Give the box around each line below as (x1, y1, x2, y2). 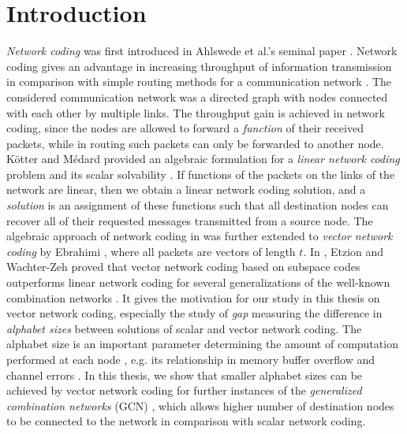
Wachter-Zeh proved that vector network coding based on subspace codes (6, 258, 360, 275)
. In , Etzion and (303, 243, 384, 259)
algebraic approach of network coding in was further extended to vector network (6, 228, 393, 244)
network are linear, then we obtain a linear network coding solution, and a (6, 181, 366, 198)
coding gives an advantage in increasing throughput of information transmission (6, 57, 392, 74)
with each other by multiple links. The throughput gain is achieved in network (6, 104, 385, 121)
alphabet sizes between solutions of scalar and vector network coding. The (6, 320, 362, 336)
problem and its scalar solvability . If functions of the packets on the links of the (6, 165, 395, 182)
